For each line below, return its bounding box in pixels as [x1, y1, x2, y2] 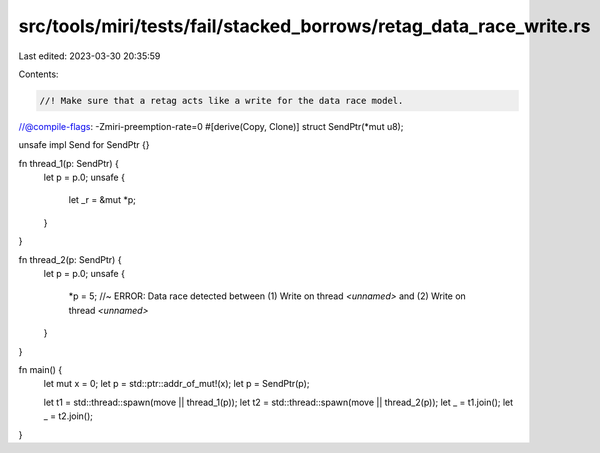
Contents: [18, 68, 59, 80]
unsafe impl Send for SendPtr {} [18, 139, 150, 151]
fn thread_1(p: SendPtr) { [18, 157, 120, 169]
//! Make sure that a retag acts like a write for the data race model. [39, 95, 404, 106]
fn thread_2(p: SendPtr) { [18, 253, 122, 265]
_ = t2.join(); [43, 410, 94, 422]
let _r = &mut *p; [68, 194, 137, 206]
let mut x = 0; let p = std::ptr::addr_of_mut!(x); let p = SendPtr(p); [43, 378, 310, 390]
